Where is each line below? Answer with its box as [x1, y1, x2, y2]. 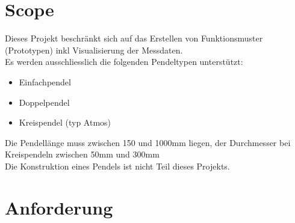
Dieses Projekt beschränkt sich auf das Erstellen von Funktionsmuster [5, 32, 263, 44]
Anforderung [5, 195, 113, 219]
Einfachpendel [19, 75, 71, 88]
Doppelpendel [19, 96, 70, 108]
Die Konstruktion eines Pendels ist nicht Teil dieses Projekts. [5, 159, 230, 172]
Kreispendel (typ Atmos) [19, 116, 111, 129]
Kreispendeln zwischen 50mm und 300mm [5, 148, 160, 160]
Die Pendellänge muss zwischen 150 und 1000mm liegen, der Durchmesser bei [5, 136, 291, 148]
